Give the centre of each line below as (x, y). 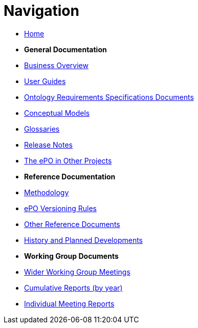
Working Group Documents (71, 256)
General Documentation (65, 49)
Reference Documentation (70, 176)
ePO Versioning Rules (60, 208)
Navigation (41, 11)
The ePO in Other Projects (68, 160)
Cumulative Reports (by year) (73, 288)
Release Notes (48, 145)
